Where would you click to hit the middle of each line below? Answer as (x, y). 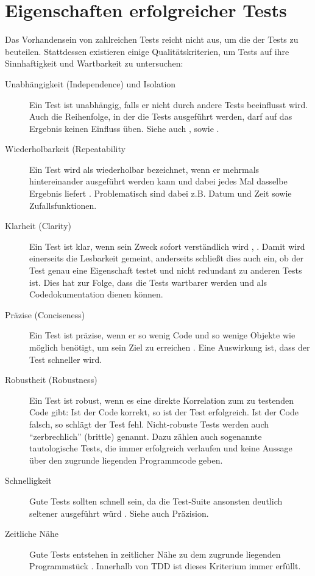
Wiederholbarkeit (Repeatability (65, 149)
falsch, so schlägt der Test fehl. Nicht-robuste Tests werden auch (149, 424)
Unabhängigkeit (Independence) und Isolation (90, 83)
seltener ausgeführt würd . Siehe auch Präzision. (119, 513)
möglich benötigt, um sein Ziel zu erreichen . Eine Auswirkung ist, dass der (170, 347)
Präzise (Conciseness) (45, 314)
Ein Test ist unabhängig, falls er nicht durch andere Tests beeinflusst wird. (169, 104)
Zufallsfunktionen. (63, 205)
